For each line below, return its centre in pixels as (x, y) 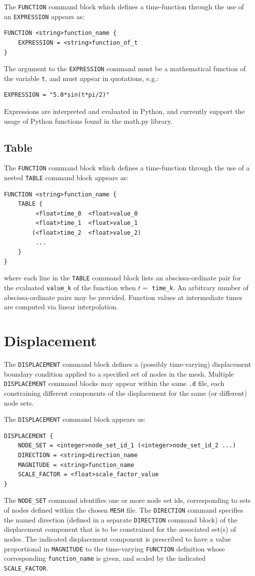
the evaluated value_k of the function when (70, 288)
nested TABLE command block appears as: (66, 178)
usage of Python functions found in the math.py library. (88, 121)
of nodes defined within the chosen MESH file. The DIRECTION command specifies (124, 510)
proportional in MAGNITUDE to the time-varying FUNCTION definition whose (114, 548)
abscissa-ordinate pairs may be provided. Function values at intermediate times (123, 297)
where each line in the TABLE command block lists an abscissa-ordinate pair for (123, 278)
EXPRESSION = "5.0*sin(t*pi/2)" (57, 95)
